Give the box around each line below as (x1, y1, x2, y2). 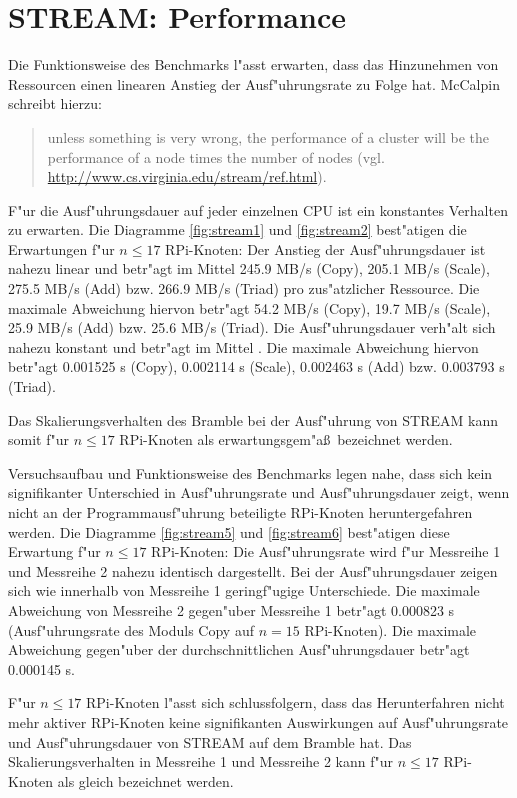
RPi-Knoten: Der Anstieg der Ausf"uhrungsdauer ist (165, 238, 486, 259)
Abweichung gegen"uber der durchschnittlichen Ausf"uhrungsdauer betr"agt (8, 639, 470, 660)
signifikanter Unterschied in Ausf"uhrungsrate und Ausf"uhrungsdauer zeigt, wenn (8, 482, 510, 503)
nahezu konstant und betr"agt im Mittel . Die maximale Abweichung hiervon (8, 336, 479, 357)
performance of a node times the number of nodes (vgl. (47, 146, 385, 167)
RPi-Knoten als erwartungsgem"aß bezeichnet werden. (119, 429, 453, 450)
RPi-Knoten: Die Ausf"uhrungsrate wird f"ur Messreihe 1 (151, 541, 501, 562)
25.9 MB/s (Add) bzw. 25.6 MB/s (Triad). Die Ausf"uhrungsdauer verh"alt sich (8, 317, 496, 338)
